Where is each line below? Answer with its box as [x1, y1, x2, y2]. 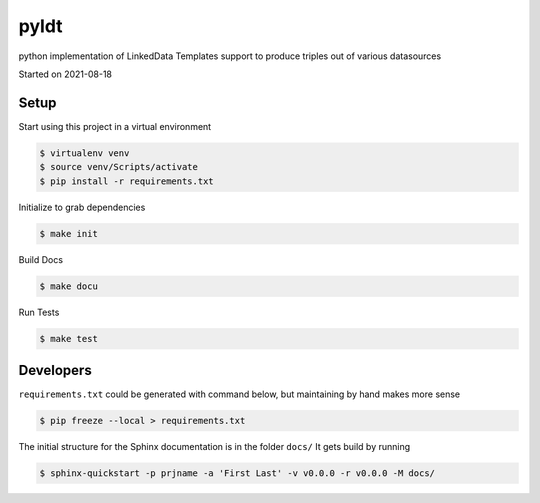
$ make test [39, 333, 99, 344]
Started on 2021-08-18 [18, 68, 113, 80]
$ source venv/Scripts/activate [39, 161, 199, 173]
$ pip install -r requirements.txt [39, 175, 214, 187]
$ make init [39, 228, 99, 239]
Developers [18, 361, 92, 379]
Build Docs [18, 253, 64, 265]
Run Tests [18, 306, 60, 318]
